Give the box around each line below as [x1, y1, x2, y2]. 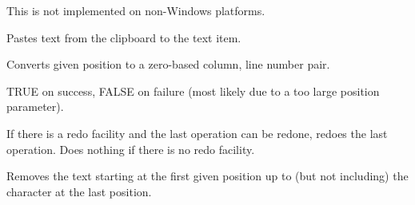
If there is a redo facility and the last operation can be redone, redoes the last [6, 124, 388, 141]
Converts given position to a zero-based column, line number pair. [6, 56, 330, 73]
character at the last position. [6, 183, 152, 199]
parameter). [6, 98, 64, 115]
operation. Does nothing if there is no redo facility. [6, 140, 255, 157]
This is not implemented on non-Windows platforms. [6, 2, 265, 18]
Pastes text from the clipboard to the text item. [6, 29, 241, 45]
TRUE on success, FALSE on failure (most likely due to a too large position [6, 82, 380, 99]
